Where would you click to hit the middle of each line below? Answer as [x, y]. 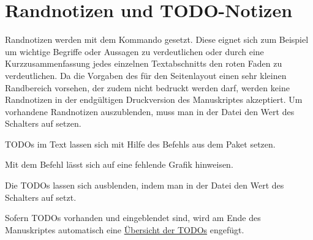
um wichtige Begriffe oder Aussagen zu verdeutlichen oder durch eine [134, 51]
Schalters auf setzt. [41, 197]
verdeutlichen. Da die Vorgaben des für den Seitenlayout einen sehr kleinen [146, 75]
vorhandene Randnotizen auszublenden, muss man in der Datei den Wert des [150, 111]
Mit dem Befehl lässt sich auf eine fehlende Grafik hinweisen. [119, 164]
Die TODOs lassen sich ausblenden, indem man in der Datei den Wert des [145, 185]
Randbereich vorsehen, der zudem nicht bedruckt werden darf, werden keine [147, 87]
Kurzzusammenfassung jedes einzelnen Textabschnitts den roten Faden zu [144, 63]
